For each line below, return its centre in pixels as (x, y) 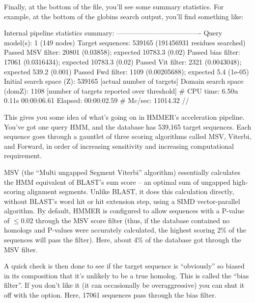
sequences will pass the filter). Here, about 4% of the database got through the (123, 240)
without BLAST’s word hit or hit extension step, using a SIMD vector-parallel (122, 201)
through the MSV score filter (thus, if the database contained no (133, 220)
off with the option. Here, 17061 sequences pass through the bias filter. (110, 295)
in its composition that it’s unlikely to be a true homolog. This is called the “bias (127, 275)
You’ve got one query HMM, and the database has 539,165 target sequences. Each (128, 126)
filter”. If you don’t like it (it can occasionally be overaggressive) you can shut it (124, 285)
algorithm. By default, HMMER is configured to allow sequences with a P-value (124, 211)
